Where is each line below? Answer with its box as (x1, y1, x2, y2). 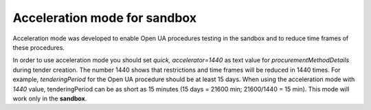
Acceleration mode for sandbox (12, 10, 197, 25)
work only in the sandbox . (12, 94, 87, 102)
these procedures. (12, 43, 65, 51)
